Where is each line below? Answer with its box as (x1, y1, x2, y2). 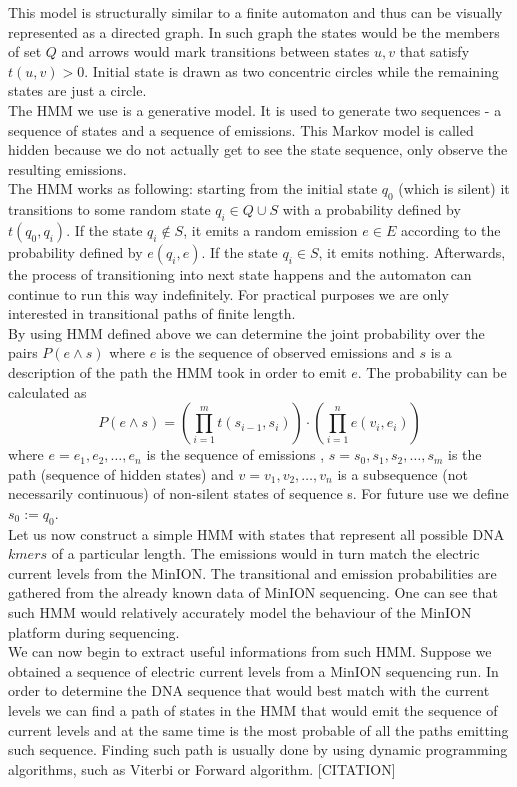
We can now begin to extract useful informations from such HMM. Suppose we (8, 641, 492, 662)
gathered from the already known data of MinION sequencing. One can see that (8, 582, 498, 603)
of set (8, 41, 42, 62)
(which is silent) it (398, 178, 510, 199)
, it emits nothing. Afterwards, (318, 241, 506, 262)
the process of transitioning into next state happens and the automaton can (8, 263, 472, 284)
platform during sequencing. (8, 621, 180, 642)
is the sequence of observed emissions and (160, 342, 415, 363)
